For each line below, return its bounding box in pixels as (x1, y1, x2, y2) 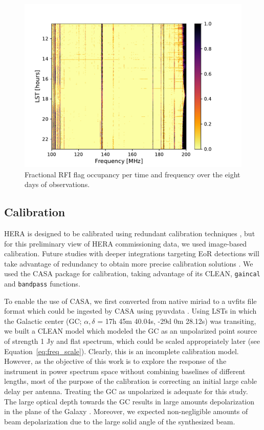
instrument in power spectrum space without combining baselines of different (4, 365, 246, 376)
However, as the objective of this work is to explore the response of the (4, 356, 227, 366)
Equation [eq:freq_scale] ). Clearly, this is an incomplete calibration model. (4, 345, 239, 356)
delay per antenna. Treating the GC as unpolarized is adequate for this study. (4, 386, 248, 397)
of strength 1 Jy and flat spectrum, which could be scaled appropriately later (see (4, 336, 260, 346)
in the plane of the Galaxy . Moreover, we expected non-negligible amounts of (4, 406, 248, 417)
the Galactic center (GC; (4, 315, 82, 326)
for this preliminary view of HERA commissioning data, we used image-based (4, 238, 247, 249)
